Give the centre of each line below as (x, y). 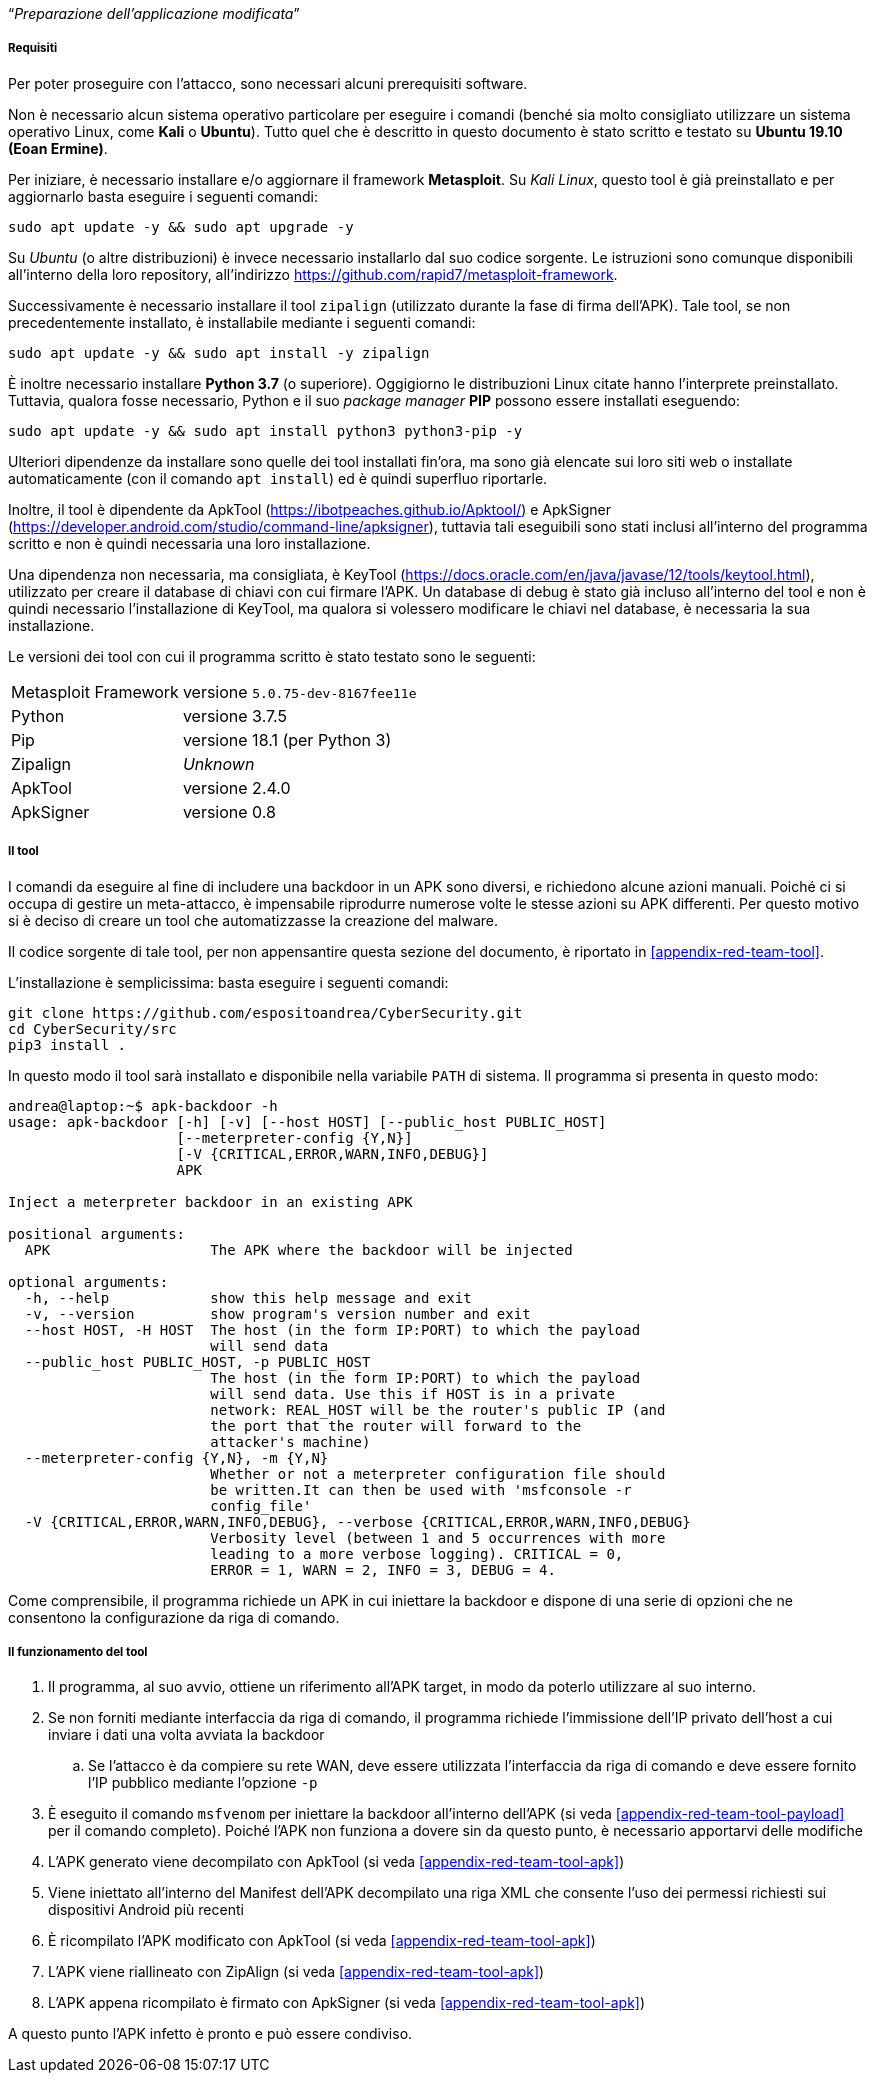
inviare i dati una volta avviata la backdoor (186, 1735)
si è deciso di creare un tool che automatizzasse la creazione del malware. (253, 920)
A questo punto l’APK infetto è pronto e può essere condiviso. (210, 2034)
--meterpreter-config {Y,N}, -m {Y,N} (176, 1457)
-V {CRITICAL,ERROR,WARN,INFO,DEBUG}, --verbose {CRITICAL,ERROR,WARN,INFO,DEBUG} (357, 1521)
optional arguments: (88, 1281)
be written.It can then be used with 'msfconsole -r (421, 1489)
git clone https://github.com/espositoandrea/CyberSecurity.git (265, 1012)
